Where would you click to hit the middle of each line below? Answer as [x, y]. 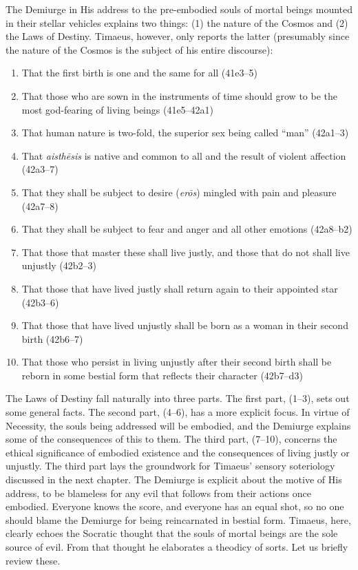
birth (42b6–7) [52, 338]
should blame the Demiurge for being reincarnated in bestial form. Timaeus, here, [178, 519]
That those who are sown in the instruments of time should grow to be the [179, 95]
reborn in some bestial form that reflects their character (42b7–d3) [162, 375]
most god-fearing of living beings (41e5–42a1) [118, 109]
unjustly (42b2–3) [59, 265]
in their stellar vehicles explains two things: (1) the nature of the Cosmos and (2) [177, 22]
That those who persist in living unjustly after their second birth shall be [177, 362]
